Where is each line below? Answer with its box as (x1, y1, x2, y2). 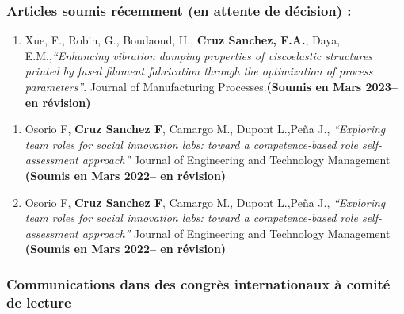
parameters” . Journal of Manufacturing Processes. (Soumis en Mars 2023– (25, 78, 398, 94)
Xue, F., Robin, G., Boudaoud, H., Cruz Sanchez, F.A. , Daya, (25, 32, 341, 48)
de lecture (6, 292, 71, 312)
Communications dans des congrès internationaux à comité (6, 274, 391, 293)
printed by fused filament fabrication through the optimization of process (25, 63, 373, 79)
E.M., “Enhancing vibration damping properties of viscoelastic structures (25, 47, 372, 63)
